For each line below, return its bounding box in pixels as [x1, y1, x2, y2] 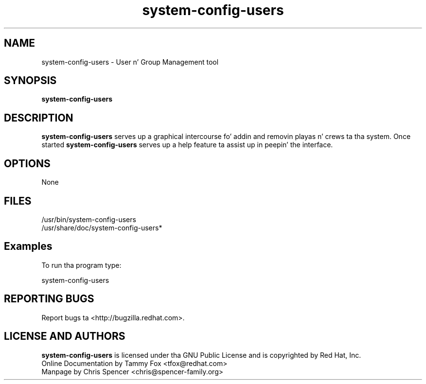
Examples [4, 240, 53, 253]
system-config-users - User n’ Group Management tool [41, 57, 219, 66]
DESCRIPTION [4, 111, 73, 124]
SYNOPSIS [4, 74, 57, 87]
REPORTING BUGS [4, 293, 94, 305]
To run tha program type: [41, 261, 122, 269]
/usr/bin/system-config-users [41, 215, 136, 224]
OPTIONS [4, 157, 51, 170]
